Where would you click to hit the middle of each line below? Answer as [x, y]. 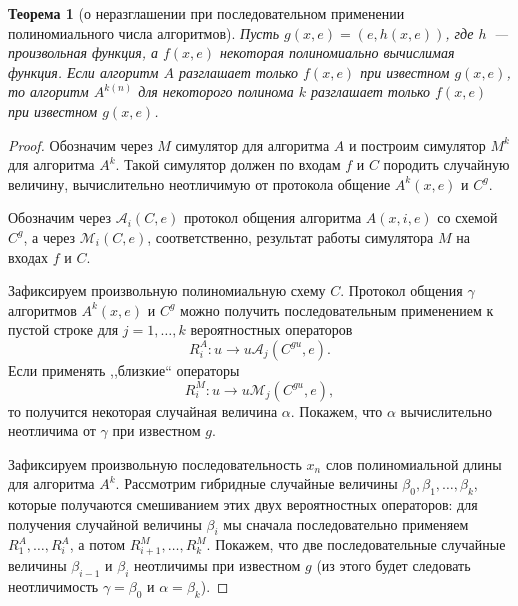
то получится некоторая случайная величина [143, 410]
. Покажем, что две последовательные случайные [356, 544]
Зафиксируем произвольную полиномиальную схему [167, 290]
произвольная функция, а [83, 52]
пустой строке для [63, 329]
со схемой [467, 217]
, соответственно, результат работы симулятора [290, 236]
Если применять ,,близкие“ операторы [124, 369]
